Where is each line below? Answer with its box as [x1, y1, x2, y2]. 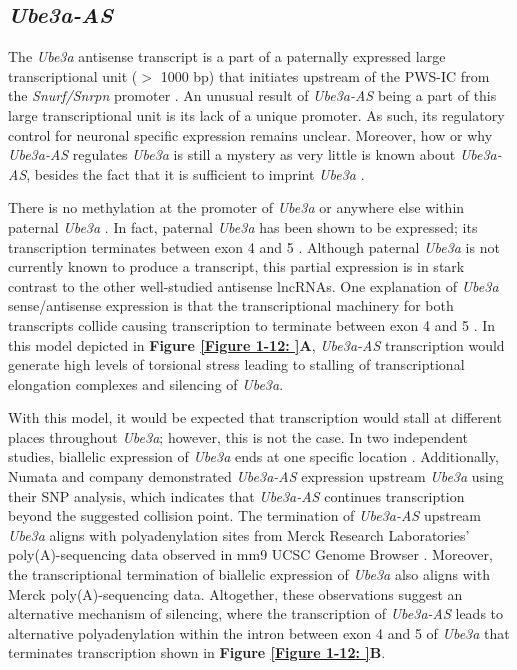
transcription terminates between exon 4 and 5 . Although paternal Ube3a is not [8, 236, 500, 257]
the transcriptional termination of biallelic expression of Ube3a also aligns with [8, 564, 490, 585]
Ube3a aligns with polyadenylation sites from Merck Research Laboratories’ [8, 524, 470, 545]
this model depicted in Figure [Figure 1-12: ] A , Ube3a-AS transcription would [8, 334, 505, 355]
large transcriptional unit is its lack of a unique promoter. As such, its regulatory [8, 104, 505, 125]
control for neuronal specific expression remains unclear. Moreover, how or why [8, 124, 493, 145]
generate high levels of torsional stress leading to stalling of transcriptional [8, 354, 465, 375]
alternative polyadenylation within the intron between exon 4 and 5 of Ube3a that [8, 622, 510, 643]
